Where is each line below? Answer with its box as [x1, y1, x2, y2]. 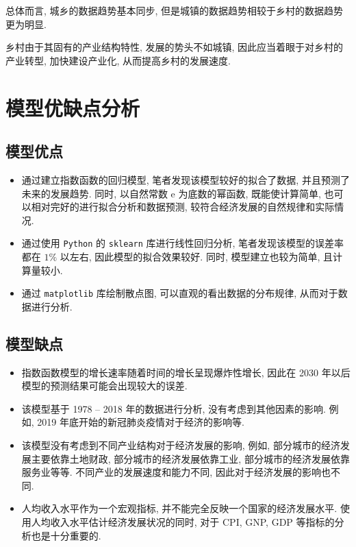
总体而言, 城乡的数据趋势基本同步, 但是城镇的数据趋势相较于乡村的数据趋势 [5, 3, 344, 17]
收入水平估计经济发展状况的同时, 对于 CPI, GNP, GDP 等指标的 [50, 514, 335, 528]
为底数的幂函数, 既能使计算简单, [178, 186, 321, 200]
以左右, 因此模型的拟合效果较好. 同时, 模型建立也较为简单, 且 [60, 249, 333, 263]
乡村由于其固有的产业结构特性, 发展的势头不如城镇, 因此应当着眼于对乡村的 [5, 40, 344, 54]
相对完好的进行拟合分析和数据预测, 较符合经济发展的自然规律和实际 [31, 199, 335, 214]
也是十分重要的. [31, 528, 101, 542]
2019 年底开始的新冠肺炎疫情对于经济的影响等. [37, 415, 244, 429]
